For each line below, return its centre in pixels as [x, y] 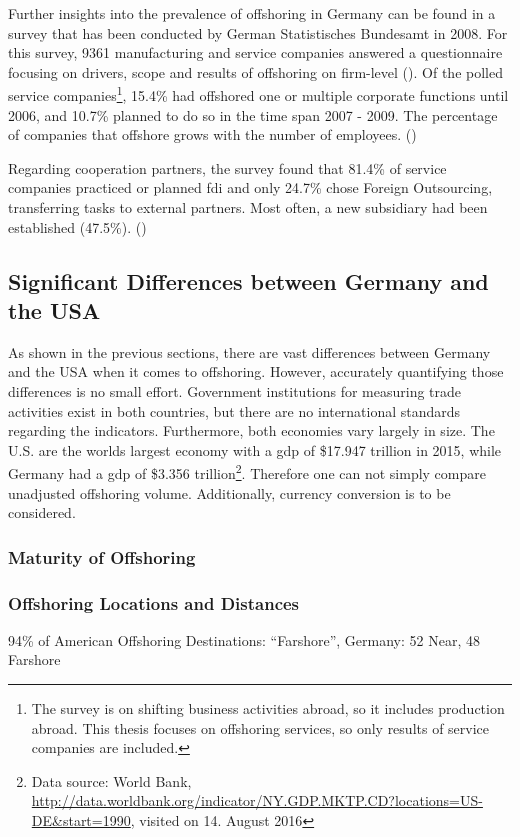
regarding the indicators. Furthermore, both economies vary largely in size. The [251, 430]
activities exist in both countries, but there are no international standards [234, 410]
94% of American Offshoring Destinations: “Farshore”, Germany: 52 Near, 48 [244, 639]
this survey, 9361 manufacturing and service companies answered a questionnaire [255, 52]
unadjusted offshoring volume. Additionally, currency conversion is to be [229, 492]
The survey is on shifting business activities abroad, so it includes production [268, 708]
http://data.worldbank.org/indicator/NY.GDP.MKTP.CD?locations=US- [257, 800]
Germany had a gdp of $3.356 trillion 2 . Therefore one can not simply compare [247, 471]
